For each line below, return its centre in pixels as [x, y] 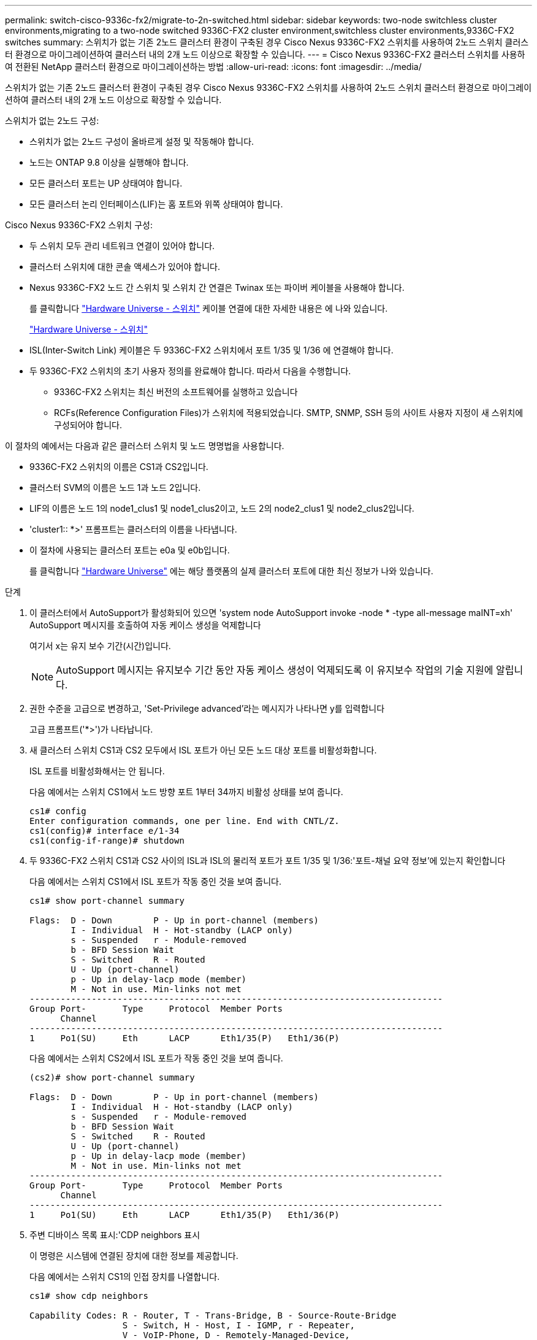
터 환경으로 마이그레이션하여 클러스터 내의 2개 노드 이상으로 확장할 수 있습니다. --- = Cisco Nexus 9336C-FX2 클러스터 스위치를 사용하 [265, 54]
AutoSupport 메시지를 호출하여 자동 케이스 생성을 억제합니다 [145, 625]
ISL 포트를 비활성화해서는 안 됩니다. [97, 771]
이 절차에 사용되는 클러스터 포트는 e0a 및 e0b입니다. [130, 550]
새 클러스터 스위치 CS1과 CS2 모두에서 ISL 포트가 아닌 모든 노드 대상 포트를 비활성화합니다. [203, 750]
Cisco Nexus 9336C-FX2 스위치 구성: [79, 225]
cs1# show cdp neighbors [89, 1296]
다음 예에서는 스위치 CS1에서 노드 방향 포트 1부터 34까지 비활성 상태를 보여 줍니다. [186, 792]
